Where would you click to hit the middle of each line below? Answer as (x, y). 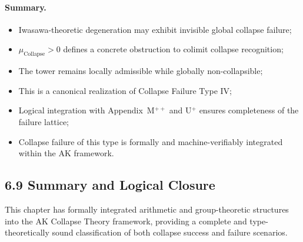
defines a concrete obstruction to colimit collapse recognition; (173, 49)
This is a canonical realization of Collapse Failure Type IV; (125, 90)
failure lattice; (44, 121)
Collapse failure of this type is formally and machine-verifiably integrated (151, 141)
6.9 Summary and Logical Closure (110, 185)
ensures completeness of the (249, 110)
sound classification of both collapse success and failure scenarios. (170, 232)
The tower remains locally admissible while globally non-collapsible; (141, 71)
